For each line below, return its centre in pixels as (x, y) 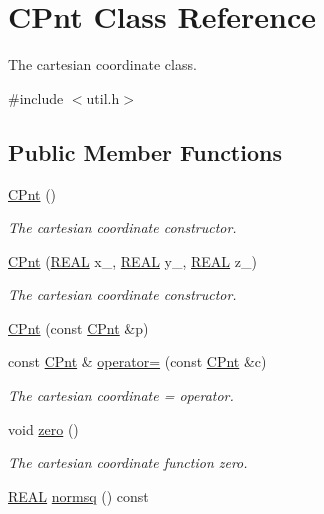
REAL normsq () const (78, 495)
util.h (103, 97)
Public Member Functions (145, 151)
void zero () (43, 428)
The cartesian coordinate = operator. (121, 395)
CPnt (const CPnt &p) (78, 327)
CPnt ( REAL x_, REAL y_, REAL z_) (132, 260)
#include (36, 97)
